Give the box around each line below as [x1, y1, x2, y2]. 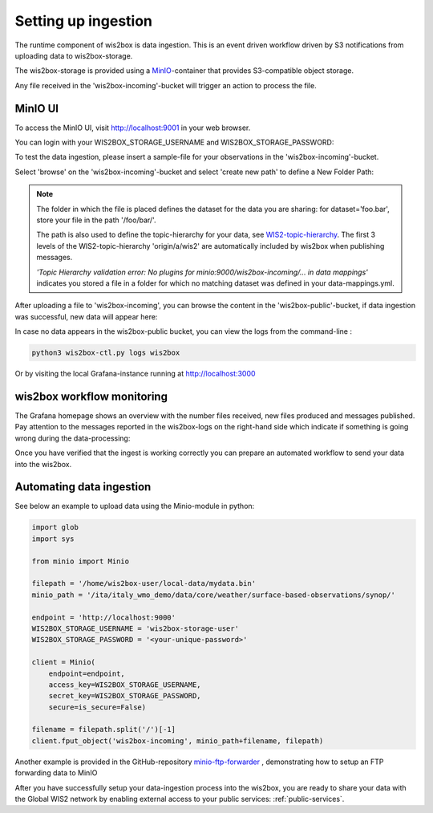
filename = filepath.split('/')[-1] [31, 725, 176, 734]
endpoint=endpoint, [48, 669, 126, 678]
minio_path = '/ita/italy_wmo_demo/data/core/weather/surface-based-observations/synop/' [31, 590, 396, 600]
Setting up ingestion [14, 12, 152, 30]
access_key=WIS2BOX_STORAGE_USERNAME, [48, 680, 201, 689]
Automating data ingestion [14, 480, 152, 494]
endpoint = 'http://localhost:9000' [31, 612, 176, 622]
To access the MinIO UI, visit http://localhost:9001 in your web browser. [14, 123, 251, 132]
